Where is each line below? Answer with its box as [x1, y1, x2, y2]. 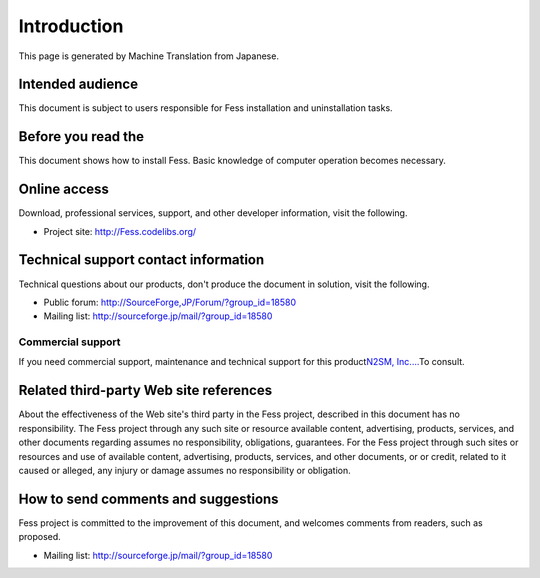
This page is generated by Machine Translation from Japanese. [18, 50, 280, 62]
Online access [18, 181, 110, 198]
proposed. [18, 531, 62, 543]
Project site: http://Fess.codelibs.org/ [43, 225, 197, 237]
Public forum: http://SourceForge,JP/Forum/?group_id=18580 [43, 296, 297, 308]
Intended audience [18, 76, 139, 93]
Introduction [18, 15, 124, 37]
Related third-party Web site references [18, 382, 273, 399]
